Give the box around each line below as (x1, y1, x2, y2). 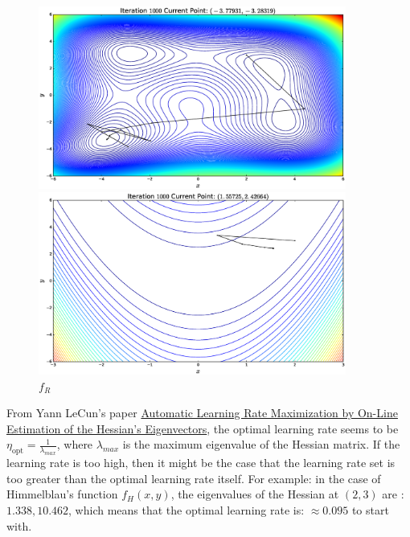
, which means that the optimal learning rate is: (68, 502, 305, 519)
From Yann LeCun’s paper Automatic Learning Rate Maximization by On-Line (6, 404, 398, 421)
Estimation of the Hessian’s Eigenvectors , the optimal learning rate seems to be (6, 420, 399, 437)
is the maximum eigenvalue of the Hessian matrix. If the (122, 436, 400, 453)
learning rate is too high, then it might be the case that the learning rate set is (6, 454, 396, 471)
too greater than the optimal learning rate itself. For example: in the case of (6, 469, 381, 486)
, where (56, 436, 93, 453)
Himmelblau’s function (6, 486, 118, 502)
